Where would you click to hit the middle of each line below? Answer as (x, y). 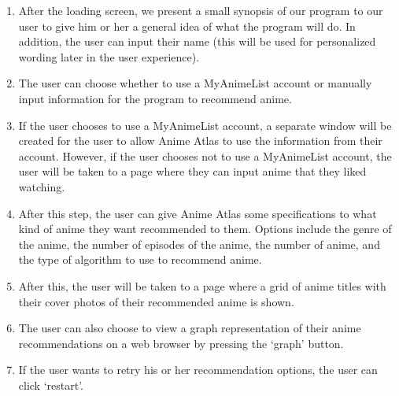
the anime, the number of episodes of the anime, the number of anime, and (199, 244)
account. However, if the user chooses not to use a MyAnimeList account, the (205, 155)
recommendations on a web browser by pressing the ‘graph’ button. (181, 343)
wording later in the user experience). (109, 56)
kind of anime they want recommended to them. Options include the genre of (205, 229)
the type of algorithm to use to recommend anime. (140, 259)
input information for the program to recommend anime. (155, 98)
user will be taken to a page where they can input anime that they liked (192, 171)
